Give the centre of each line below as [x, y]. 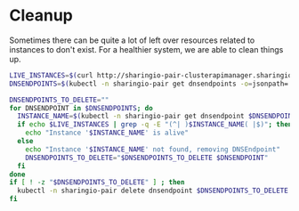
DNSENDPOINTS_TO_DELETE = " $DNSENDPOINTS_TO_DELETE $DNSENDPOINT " [147, 158]
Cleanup [41, 16]
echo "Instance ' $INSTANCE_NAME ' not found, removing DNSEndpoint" [153, 149]
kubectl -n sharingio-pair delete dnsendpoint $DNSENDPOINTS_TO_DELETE [153, 191]
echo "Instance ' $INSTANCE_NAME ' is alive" [107, 133]
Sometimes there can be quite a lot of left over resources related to [132, 40]
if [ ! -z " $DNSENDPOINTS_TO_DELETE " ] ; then [97, 183]
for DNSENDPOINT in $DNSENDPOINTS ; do [81, 108]
